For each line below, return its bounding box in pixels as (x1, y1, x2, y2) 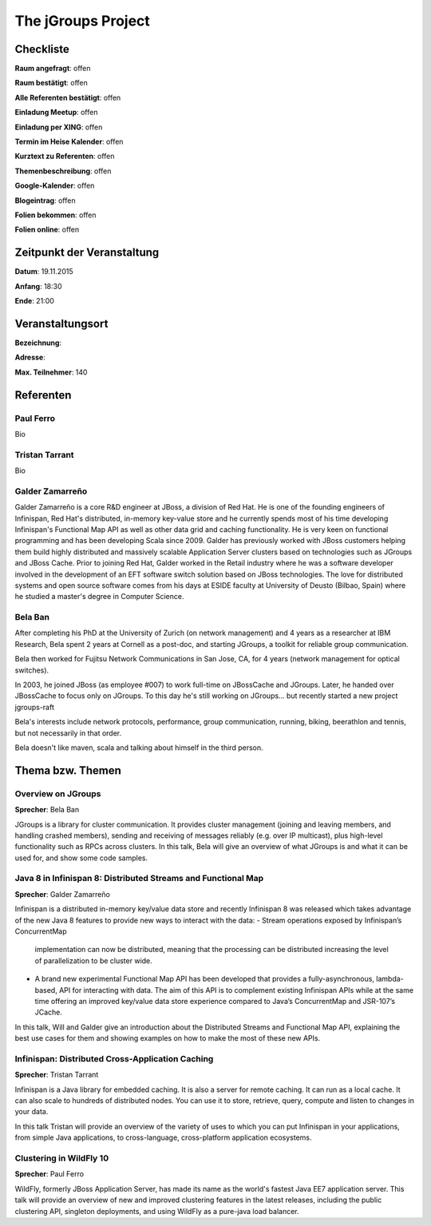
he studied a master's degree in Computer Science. (14, 592, 184, 601)
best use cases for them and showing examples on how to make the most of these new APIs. (14, 1034, 321, 1043)
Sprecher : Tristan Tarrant (14, 1070, 99, 1080)
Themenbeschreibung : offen (14, 166, 112, 176)
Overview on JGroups (14, 788, 101, 799)
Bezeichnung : (14, 338, 62, 347)
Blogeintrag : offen (14, 196, 76, 205)
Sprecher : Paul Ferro (14, 1169, 84, 1179)
